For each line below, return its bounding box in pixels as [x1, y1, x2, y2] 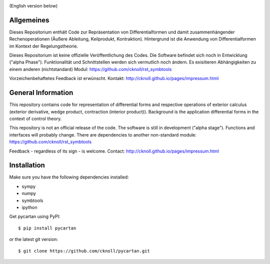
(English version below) [9, 3, 58, 8]
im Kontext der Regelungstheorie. [9, 43, 78, 49]
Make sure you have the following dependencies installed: [9, 174, 129, 180]
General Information [9, 88, 73, 97]
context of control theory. [9, 115, 62, 121]
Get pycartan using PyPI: [9, 213, 60, 219]
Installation [9, 161, 45, 169]
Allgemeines [9, 15, 49, 24]
